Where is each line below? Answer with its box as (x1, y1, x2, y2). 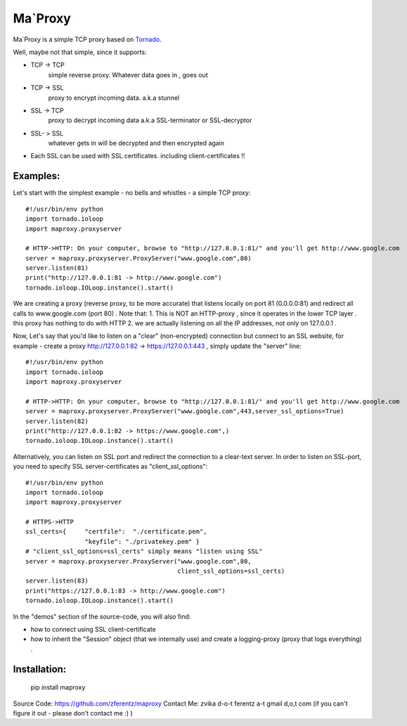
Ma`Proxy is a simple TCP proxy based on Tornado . (13, 35, 162, 44)
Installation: (13, 663, 67, 675)
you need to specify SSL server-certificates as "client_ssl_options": (13, 462, 208, 471)
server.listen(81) (25, 264, 89, 272)
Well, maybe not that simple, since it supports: (13, 48, 147, 56)
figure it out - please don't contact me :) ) (13, 708, 133, 717)
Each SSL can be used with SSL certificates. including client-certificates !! (30, 152, 245, 160)
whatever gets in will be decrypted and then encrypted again (48, 139, 225, 148)
